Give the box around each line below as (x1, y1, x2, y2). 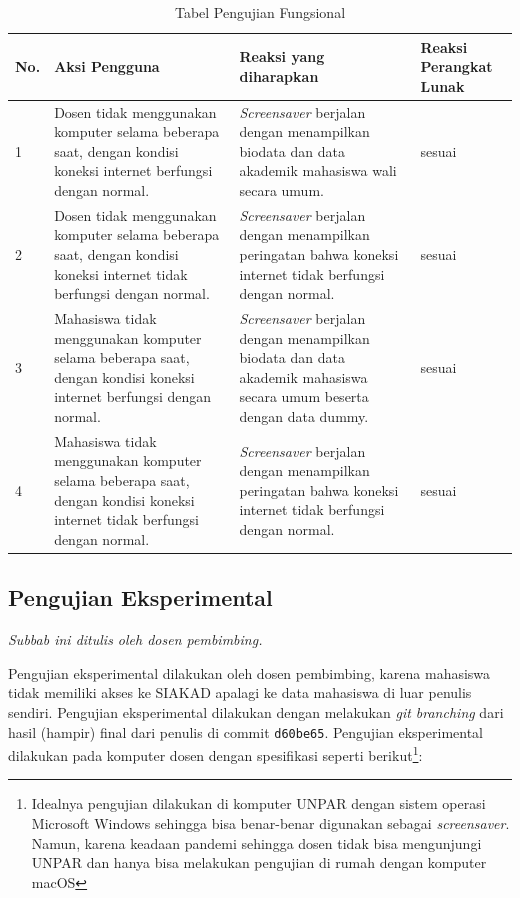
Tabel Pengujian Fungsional (174, 2, 346, 22)
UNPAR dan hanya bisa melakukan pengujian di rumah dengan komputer (31, 852, 487, 873)
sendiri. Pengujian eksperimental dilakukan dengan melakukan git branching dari (8, 701, 504, 722)
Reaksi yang (239, 46, 325, 67)
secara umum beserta (239, 386, 369, 407)
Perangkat (420, 56, 493, 77)
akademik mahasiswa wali (239, 160, 397, 181)
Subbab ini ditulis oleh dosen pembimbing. (8, 629, 263, 650)
